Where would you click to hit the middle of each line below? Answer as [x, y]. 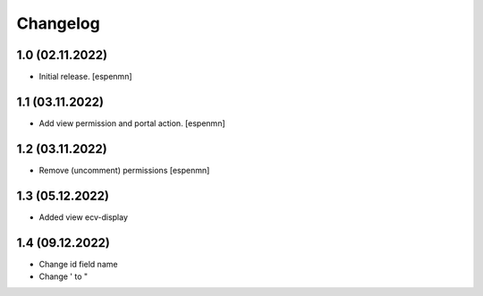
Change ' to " [64, 276]
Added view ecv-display [84, 217]
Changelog [58, 23]
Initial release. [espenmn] [86, 77]
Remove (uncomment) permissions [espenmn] [124, 170]
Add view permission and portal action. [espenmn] [132, 123]
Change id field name [78, 264]
